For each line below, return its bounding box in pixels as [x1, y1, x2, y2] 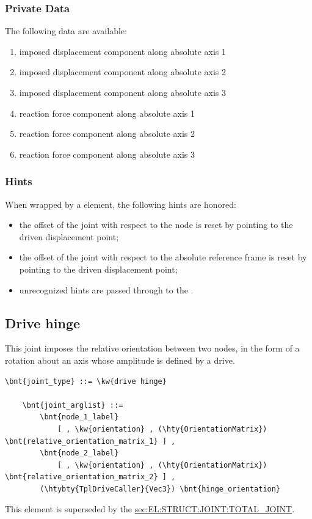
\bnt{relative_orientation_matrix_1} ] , [5, 436, 176, 446]
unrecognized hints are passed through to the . [19, 283, 194, 296]
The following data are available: [5, 24, 127, 37]
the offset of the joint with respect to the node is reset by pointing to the [19, 218, 293, 231]
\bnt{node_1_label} [40, 413, 119, 422]
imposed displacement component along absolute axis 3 [19, 86, 227, 98]
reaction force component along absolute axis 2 [19, 127, 195, 140]
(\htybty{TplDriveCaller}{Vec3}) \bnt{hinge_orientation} [40, 484, 281, 493]
